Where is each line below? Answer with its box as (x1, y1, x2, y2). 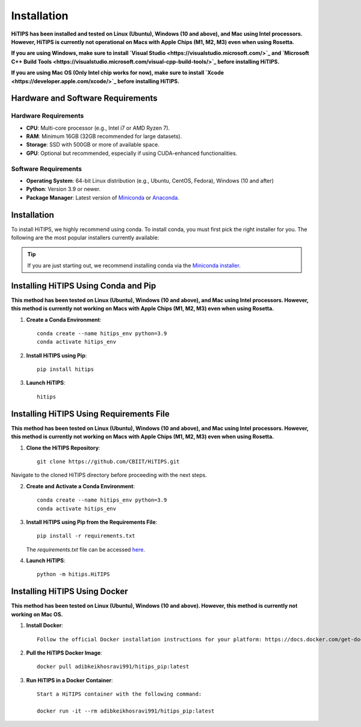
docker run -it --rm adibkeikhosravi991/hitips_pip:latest (37, 707, 215, 714)
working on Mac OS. (11, 611, 63, 618)
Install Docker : (26, 622, 63, 629)
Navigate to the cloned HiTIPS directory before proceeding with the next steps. (11, 471, 207, 479)
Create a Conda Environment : (26, 316, 102, 323)
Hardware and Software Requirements (11, 93, 158, 104)
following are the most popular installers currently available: (11, 234, 159, 241)
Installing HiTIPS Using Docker (11, 587, 129, 597)
